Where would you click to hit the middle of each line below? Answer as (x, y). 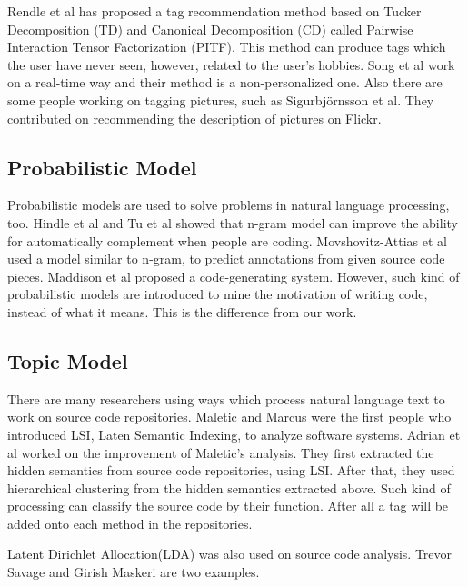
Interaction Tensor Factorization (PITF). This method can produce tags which (227, 47)
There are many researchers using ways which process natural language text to (226, 398)
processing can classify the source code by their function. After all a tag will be (228, 506)
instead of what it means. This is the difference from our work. (182, 311)
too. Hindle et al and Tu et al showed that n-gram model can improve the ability (233, 222)
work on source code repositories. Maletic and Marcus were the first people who (229, 417)
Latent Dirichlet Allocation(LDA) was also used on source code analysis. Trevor (230, 554)
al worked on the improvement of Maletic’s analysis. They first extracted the (221, 452)
